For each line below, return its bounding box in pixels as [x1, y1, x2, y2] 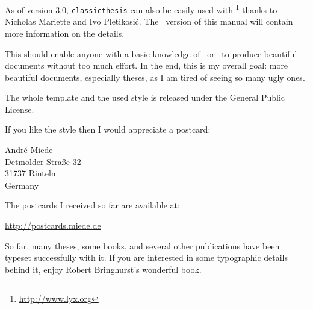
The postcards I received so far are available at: [5, 199, 180, 211]
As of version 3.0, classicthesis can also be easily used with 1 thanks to [5, 2, 277, 16]
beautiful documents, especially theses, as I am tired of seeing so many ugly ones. [5, 70, 305, 83]
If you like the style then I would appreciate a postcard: [5, 123, 211, 136]
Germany [5, 178, 39, 191]
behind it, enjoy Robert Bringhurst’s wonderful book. [5, 263, 202, 275]
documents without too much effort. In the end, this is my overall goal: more [5, 59, 288, 72]
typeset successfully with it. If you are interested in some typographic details [5, 251, 288, 264]
